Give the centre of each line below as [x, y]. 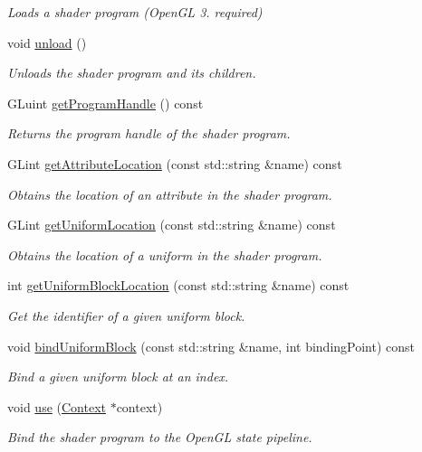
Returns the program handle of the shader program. [149, 133]
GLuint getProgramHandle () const [105, 103]
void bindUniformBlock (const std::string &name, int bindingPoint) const [211, 346]
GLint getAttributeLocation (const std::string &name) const [175, 163]
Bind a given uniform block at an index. [118, 377]
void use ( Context [57, 406]
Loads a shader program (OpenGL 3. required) [135, 12]
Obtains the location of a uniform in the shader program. [165, 254]
